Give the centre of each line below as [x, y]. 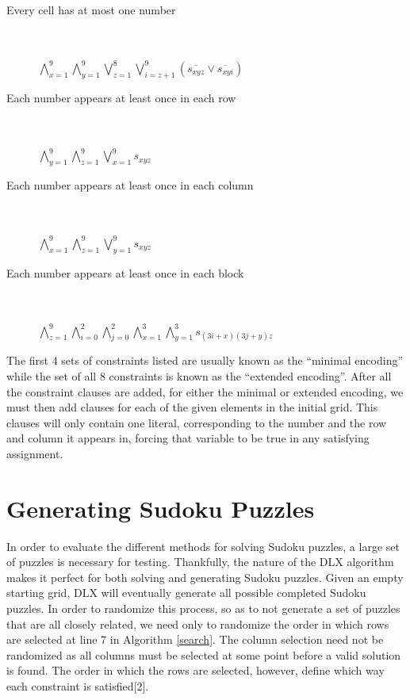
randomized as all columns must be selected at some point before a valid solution [204, 654]
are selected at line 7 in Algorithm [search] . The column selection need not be [195, 639]
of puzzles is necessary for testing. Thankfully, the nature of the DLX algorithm [200, 562]
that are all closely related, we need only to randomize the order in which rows [198, 623]
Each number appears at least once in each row [121, 97]
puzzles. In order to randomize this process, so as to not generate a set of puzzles [203, 608]
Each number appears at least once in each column [130, 185]
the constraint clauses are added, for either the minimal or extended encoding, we [205, 391]
